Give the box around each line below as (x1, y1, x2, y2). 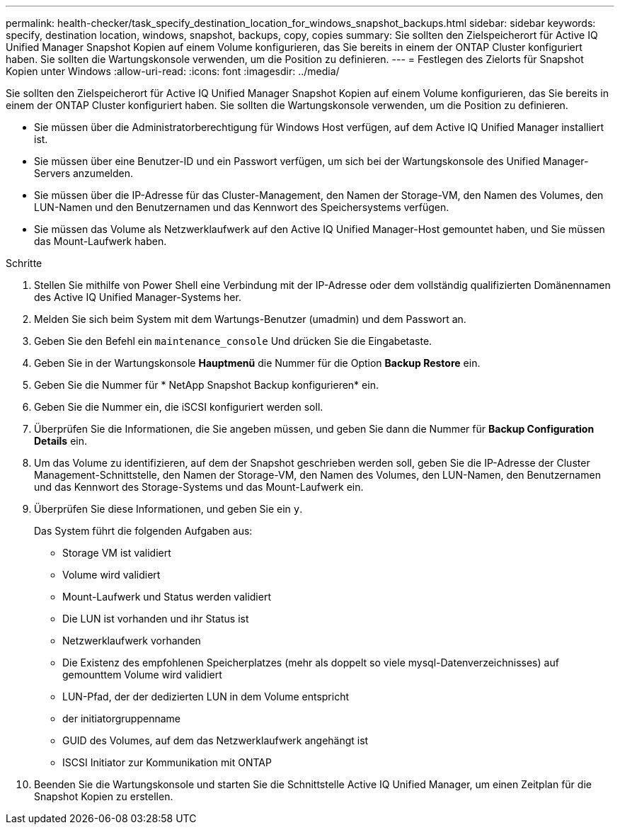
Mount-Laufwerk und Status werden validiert (62, 591, 271, 603)
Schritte (6, 257, 42, 269)
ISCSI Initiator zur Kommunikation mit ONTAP (62, 756, 272, 768)
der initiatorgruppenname (62, 712, 180, 724)
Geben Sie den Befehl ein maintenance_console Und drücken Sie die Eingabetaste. (34, 335, 432, 347)
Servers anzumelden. (34, 167, 133, 179)
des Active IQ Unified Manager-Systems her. (34, 291, 241, 303)
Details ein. (34, 435, 87, 447)
